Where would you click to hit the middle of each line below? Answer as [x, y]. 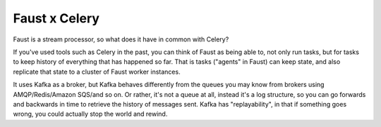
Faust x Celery [56, 18]
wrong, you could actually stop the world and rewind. [90, 114]
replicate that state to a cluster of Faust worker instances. [97, 72]
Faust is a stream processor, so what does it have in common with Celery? [121, 39]
